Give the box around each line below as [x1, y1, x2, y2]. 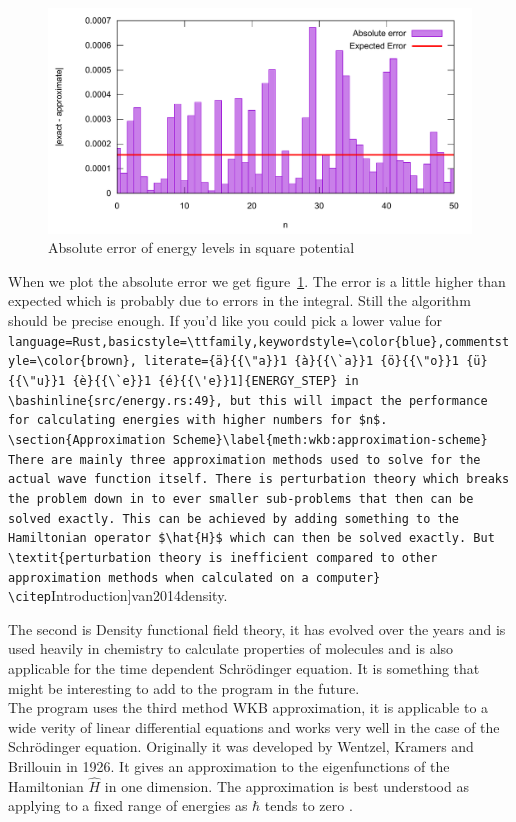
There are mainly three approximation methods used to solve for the [8, 452, 481, 467]
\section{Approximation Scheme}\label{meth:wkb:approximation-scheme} [8, 432, 488, 447]
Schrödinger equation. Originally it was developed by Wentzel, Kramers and [8, 736, 474, 757]
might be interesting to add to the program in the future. [8, 677, 360, 698]
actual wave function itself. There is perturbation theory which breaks [8, 472, 510, 487]
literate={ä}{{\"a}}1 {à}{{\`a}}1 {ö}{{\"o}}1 [144, 354, 460, 369]
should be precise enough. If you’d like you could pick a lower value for [8, 310, 442, 331]
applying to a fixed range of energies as [8, 795, 248, 816]
